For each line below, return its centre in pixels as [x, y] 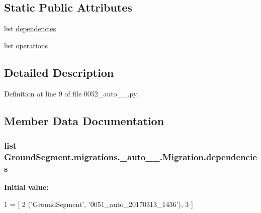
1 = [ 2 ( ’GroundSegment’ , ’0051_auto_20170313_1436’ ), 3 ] [99, 204]
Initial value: [26, 187]
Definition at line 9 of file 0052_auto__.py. [71, 93]
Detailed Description [59, 72]
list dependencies [30, 28]
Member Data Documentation [84, 120]
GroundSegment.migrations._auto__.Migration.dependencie [130, 156]
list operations [26, 45]
